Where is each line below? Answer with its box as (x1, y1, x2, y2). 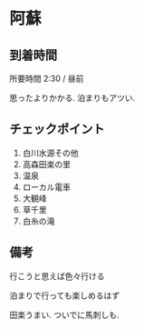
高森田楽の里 (22, 158, 71, 169)
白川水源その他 (22, 147, 79, 158)
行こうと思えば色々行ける (9, 270, 105, 282)
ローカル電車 (22, 181, 71, 192)
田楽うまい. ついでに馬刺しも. (9, 309, 120, 320)
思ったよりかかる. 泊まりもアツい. (9, 93, 136, 103)
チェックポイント (9, 122, 105, 137)
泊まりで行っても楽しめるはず (9, 290, 120, 301)
